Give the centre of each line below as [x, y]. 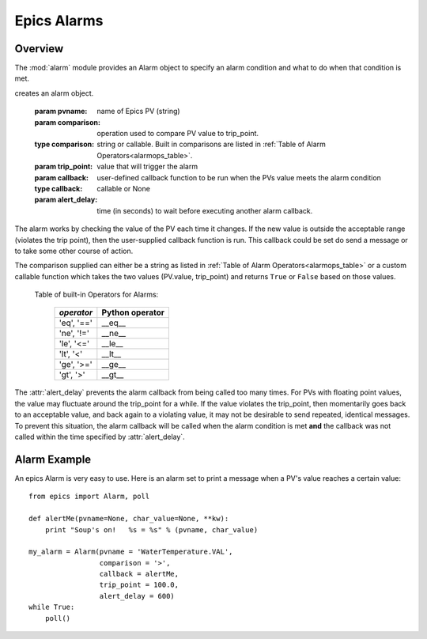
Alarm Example [53, 459]
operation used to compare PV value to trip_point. [178, 134]
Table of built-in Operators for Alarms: [96, 295]
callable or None [123, 188]
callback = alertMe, [139, 574]
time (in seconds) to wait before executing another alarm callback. [205, 210]
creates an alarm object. [54, 93]
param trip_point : [64, 167]
